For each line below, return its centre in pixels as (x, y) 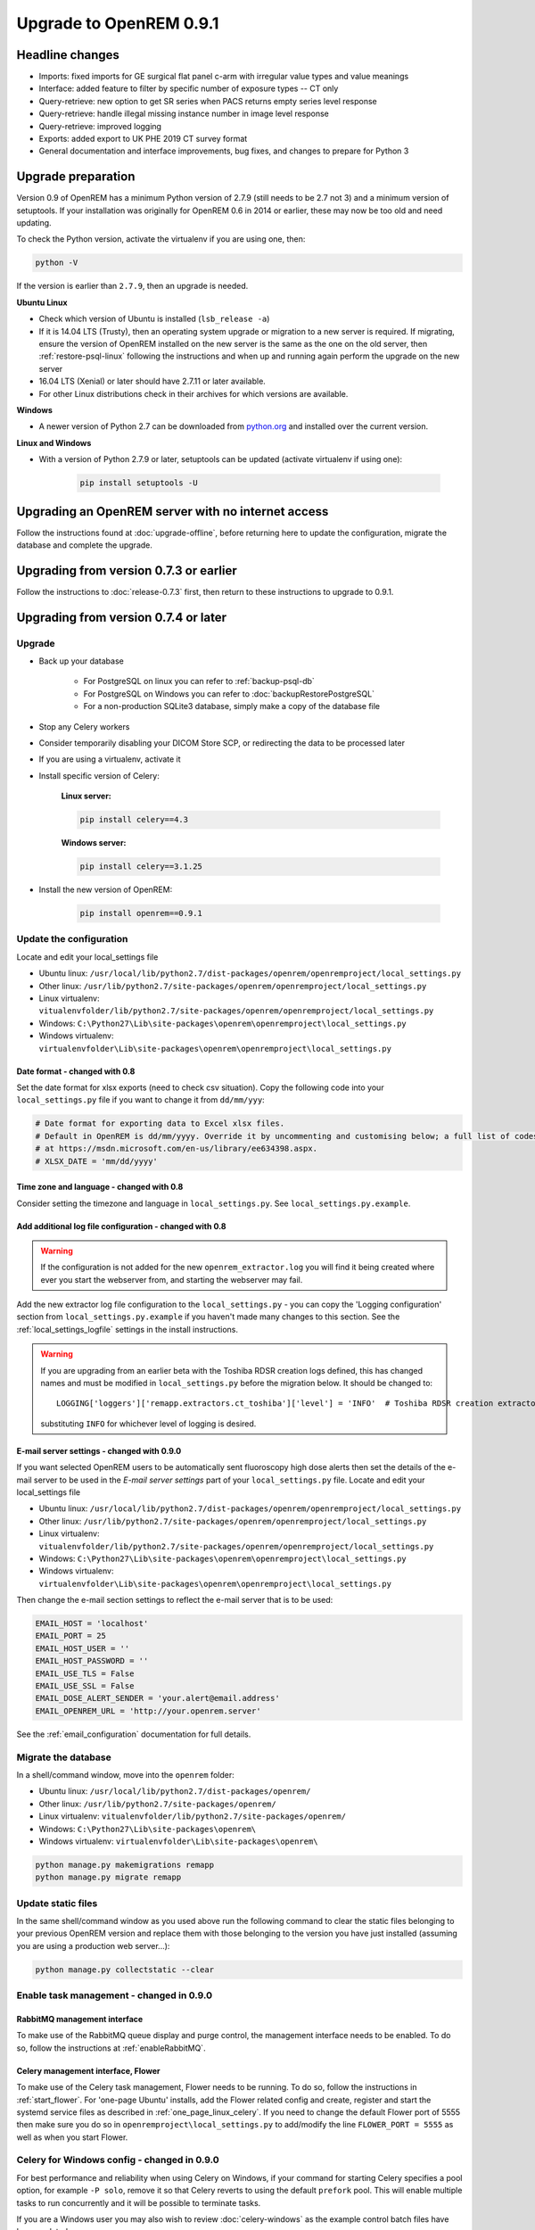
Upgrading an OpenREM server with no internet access (173, 512)
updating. (34, 223)
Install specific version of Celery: (99, 775)
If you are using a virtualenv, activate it (110, 759)
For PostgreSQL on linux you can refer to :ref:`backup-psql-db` (199, 681)
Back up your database (81, 661)
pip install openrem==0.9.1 (141, 913)
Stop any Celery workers (84, 726)
